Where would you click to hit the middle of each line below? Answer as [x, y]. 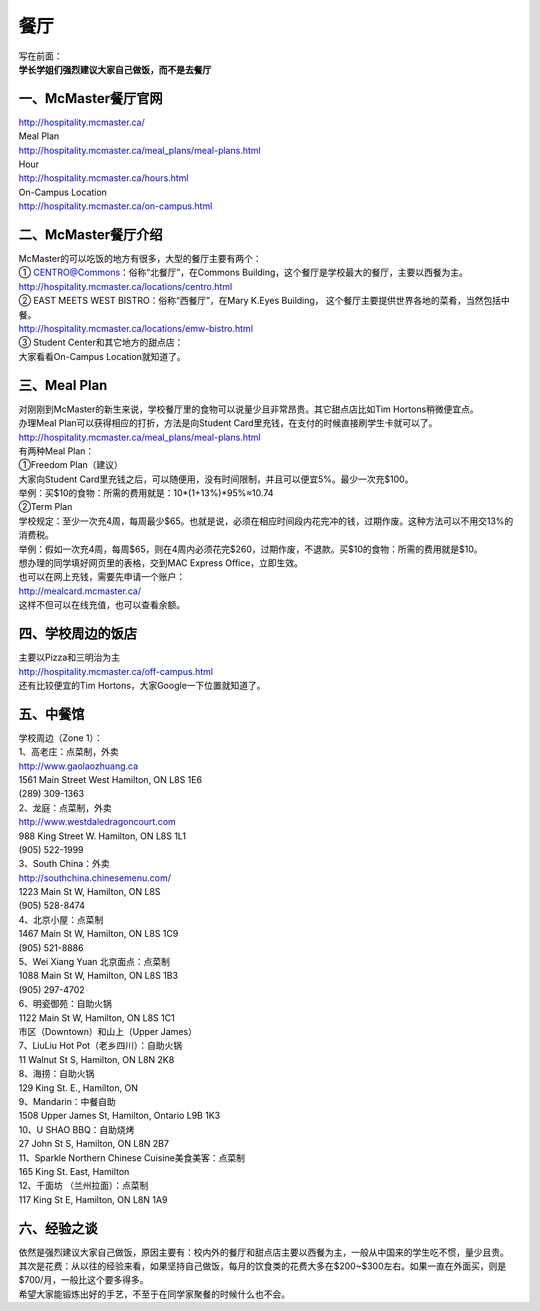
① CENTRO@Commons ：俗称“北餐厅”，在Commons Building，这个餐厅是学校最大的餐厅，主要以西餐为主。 [243, 272]
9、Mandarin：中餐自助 [67, 1101]
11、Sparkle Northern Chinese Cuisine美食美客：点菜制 [131, 1157]
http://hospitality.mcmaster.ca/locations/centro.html [125, 286]
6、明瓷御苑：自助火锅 [65, 1004]
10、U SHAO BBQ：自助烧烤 [76, 1129]
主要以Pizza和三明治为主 [69, 657]
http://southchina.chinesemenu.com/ [95, 877]
